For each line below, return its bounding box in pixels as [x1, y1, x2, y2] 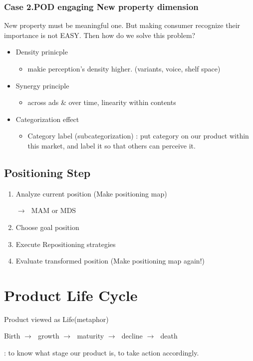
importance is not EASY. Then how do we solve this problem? [4, 29, 196, 40]
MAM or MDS [31, 205, 76, 215]
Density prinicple [15, 46, 68, 57]
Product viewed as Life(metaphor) [4, 313, 109, 324]
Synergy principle [15, 80, 69, 90]
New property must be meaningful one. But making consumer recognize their [4, 20, 241, 30]
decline [121, 330, 143, 341]
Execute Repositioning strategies [15, 238, 116, 249]
